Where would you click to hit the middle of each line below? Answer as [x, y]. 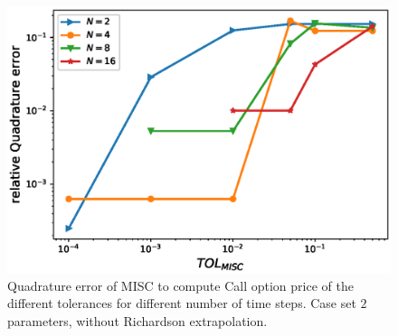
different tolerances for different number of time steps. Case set [182, 303]
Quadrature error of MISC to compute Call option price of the [180, 285]
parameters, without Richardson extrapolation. [137, 320]
